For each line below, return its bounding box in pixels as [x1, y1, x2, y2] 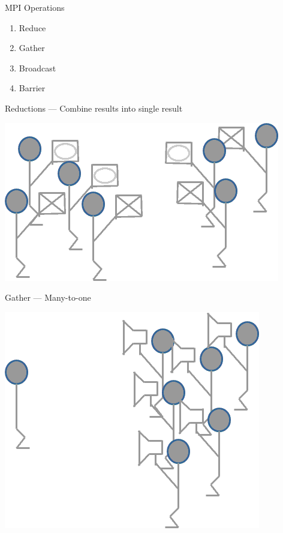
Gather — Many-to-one [5, 291, 91, 304]
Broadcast [19, 61, 56, 74]
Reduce [19, 21, 46, 34]
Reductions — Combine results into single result [5, 101, 183, 114]
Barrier [19, 82, 46, 94]
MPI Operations [5, 1, 65, 13]
